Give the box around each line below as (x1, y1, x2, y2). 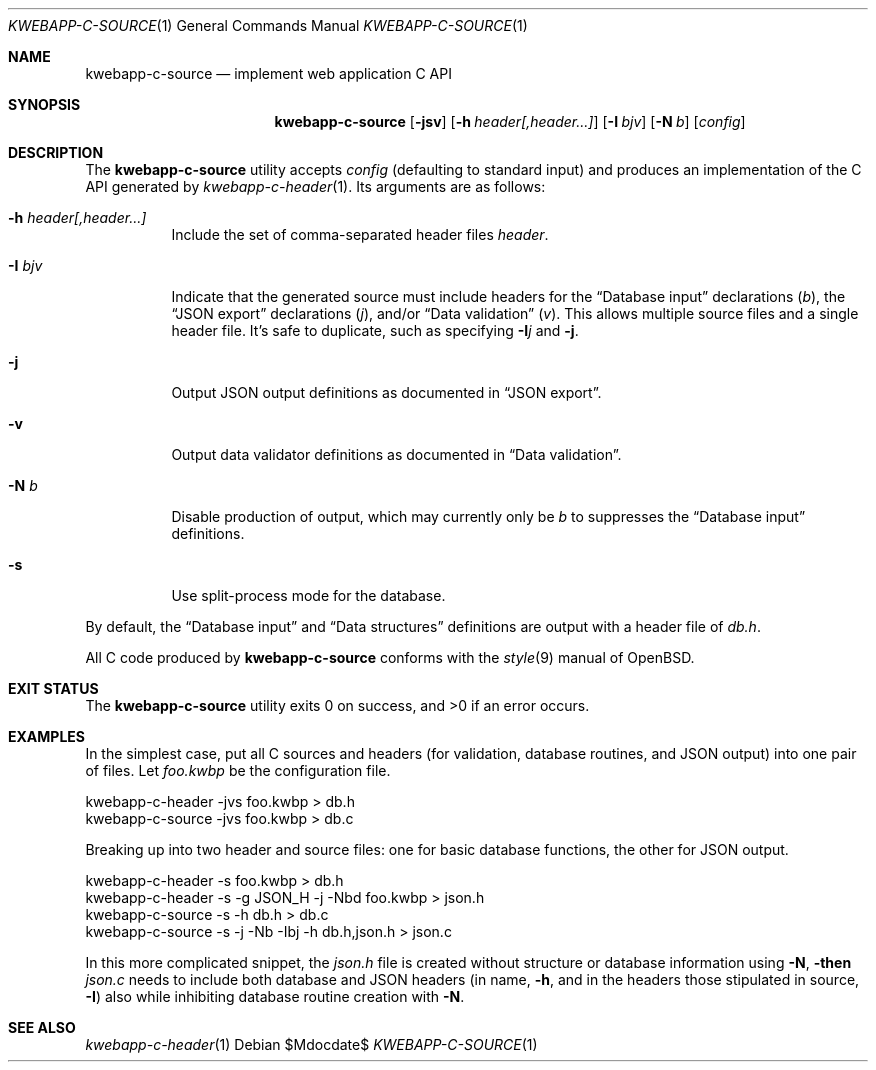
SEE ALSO (8, 1019, 76, 1036)
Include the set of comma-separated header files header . (171, 226, 549, 243)
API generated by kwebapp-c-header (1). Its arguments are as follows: (85, 178, 546, 195)
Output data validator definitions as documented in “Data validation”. (171, 446, 622, 463)
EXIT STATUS (8, 680, 99, 697)
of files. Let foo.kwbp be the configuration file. (85, 762, 391, 779)
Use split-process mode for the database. (171, 587, 446, 604)
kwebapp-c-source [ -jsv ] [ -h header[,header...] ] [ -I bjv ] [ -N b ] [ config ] (274, 113, 746, 130)
